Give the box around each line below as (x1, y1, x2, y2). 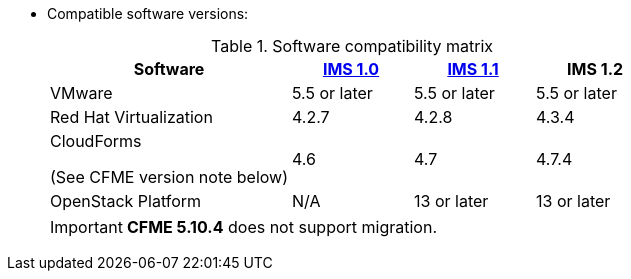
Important (50, 217, 123, 237)
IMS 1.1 (447, 59, 499, 79)
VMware (50, 83, 113, 103)
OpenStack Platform (50, 191, 202, 211)
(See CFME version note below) (50, 167, 289, 187)
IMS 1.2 (567, 59, 624, 79)
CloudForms (50, 131, 142, 151)
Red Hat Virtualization (50, 107, 213, 127)
